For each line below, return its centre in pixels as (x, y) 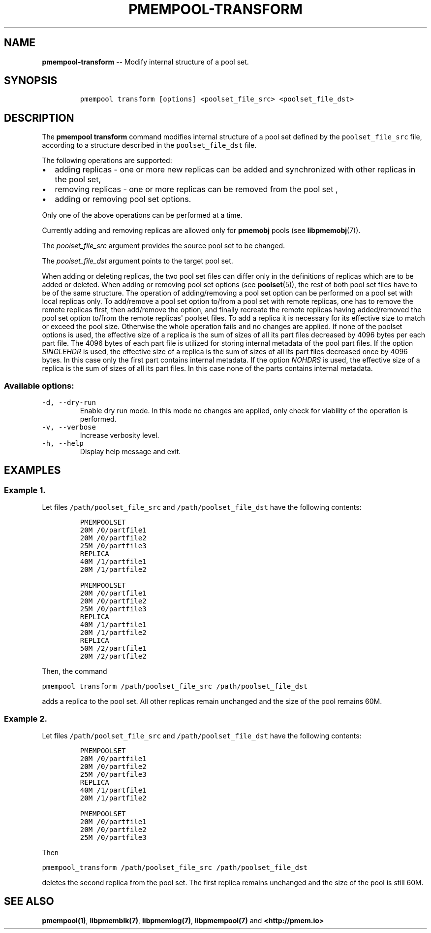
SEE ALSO (29, 901)
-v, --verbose (69, 427)
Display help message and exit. (130, 452)
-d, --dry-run (69, 403)
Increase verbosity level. (120, 435)
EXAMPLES (32, 470)
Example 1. (25, 490)
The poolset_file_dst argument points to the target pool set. (138, 261)
